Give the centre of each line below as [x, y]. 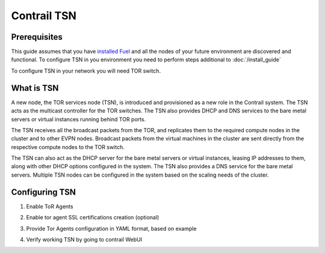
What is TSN [35, 88]
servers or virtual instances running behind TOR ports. [79, 119]
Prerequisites [37, 37]
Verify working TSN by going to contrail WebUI [84, 239]
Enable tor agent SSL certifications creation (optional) [93, 218]
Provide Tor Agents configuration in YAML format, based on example [111, 228]
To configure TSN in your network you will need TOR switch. [86, 71]
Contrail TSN [44, 16]
